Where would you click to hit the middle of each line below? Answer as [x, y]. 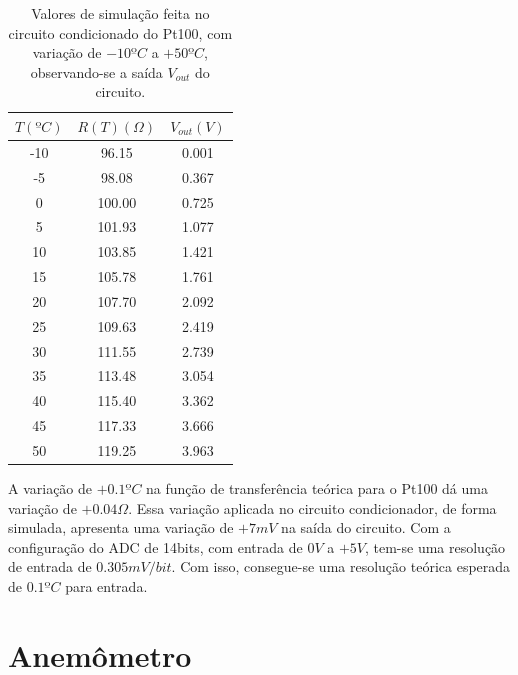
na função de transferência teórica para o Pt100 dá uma [317, 488]
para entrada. [106, 586]
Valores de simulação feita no [120, 13]
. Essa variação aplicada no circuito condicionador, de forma [312, 507]
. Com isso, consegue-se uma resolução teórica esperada [341, 566]
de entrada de [50, 566]
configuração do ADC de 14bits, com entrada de [155, 546]
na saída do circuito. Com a [366, 527]
